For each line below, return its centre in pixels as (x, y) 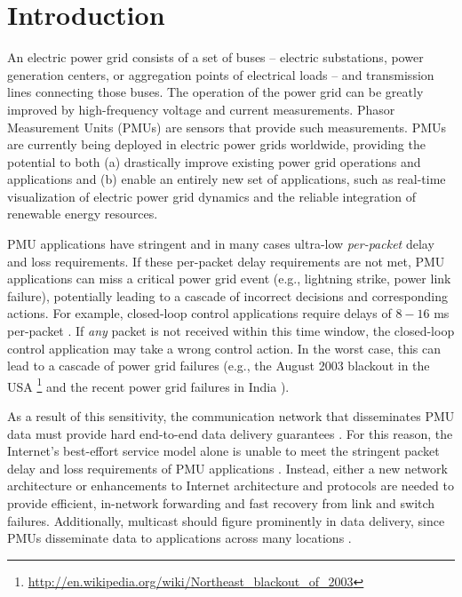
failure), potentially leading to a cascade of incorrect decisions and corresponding (227, 295)
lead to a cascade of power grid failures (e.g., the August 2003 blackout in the (219, 366)
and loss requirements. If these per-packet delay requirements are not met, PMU (226, 261)
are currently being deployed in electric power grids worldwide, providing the (216, 144)
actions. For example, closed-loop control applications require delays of (199, 313)
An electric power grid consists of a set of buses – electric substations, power (215, 57)
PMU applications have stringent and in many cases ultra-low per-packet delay (221, 244)
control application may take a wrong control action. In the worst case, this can (224, 348)
